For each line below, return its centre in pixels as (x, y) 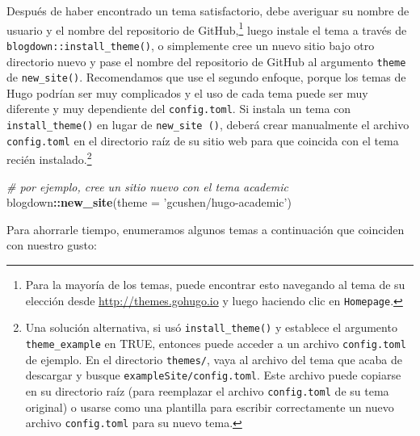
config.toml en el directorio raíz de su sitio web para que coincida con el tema (203, 140)
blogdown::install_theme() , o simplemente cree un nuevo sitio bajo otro (191, 45)
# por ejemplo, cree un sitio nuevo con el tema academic (147, 186)
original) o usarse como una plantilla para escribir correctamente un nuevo (210, 407)
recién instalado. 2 (49, 158)
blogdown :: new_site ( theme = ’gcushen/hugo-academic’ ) (149, 202)
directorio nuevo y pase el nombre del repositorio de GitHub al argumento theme (206, 61)
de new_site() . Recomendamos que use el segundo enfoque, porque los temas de (206, 77)
